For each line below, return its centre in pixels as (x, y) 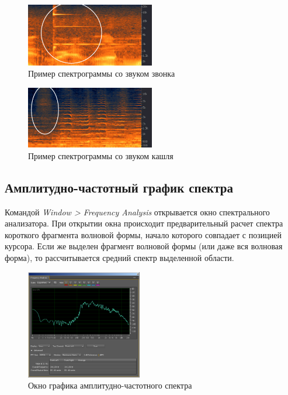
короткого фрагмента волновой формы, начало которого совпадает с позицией (143, 234)
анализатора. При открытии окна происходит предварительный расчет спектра (144, 223)
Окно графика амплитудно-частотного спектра (110, 385)
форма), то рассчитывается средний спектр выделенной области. (119, 257)
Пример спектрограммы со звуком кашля (101, 155)
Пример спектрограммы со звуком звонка (102, 73)
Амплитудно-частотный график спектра (119, 187)
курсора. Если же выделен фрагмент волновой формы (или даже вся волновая (144, 246)
